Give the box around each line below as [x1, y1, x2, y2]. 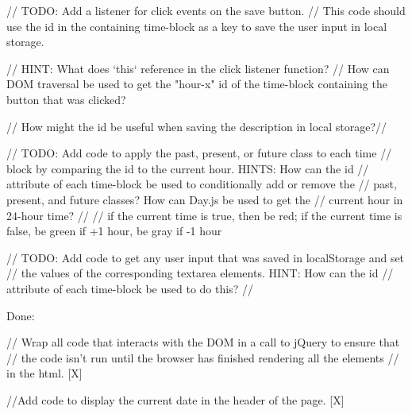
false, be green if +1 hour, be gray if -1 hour [6, 222, 222, 239]
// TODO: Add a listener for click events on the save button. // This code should [6, 2, 406, 18]
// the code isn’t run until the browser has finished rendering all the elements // [6, 349, 399, 366]
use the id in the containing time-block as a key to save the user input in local [6, 17, 387, 34]
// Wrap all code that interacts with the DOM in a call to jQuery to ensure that [6, 334, 400, 350]
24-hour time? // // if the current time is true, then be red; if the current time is [6, 207, 402, 223]
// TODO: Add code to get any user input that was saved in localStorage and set [6, 249, 405, 265]
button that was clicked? [6, 91, 126, 107]
